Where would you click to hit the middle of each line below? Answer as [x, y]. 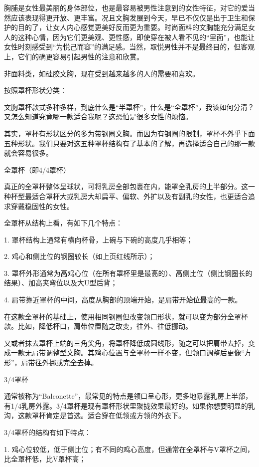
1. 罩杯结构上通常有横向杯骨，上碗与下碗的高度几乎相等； [99, 239]
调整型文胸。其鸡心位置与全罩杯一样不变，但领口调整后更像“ [145, 352]
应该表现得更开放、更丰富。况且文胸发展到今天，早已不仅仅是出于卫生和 [129, 17]
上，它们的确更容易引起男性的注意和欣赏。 [74, 56]
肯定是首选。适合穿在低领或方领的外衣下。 [115, 415]
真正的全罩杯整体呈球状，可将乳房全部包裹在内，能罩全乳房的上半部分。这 [126, 186]
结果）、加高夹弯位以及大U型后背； [61, 283]
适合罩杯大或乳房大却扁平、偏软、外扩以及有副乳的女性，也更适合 [140, 196]
